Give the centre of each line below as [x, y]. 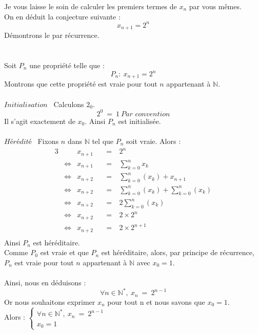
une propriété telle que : [67, 65]
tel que [103, 141]
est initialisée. [140, 121]
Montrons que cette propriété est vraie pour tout [81, 84]
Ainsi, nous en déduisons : [45, 283]
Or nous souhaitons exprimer [50, 301]
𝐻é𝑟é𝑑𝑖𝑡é [18, 142]
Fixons [48, 141]
